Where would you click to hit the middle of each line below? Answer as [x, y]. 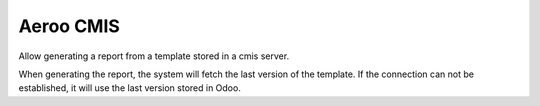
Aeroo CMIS [69, 26]
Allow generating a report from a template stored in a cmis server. [154, 56]
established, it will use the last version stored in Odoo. [130, 88]
